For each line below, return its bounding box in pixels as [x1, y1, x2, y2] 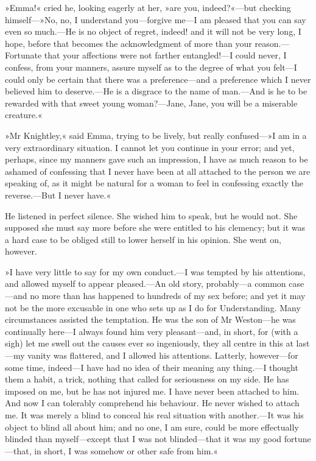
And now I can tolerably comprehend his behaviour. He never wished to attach [5, 396, 300, 409]
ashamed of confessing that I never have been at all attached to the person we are [5, 164, 311, 177]
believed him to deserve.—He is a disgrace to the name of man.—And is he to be [5, 85, 307, 97]
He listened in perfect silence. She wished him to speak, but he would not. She [5, 209, 298, 222]
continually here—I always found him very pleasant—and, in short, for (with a [5, 325, 298, 337]
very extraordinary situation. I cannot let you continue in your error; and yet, [5, 141, 295, 153]
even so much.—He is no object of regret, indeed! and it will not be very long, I [5, 25, 301, 38]
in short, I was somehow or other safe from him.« [34, 444, 219, 457]
